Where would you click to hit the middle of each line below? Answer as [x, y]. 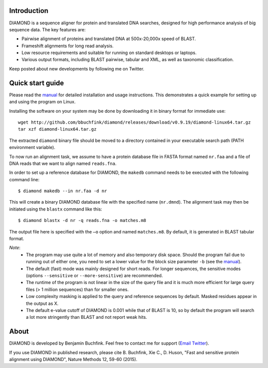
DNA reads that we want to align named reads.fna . [63, 163]
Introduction [29, 11]
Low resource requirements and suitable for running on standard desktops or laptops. [109, 53]
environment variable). [32, 147]
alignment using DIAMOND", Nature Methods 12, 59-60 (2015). [73, 359]
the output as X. [42, 303]
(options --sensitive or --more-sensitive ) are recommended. [95, 275]
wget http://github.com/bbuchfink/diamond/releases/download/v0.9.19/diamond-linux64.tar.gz [134, 122]
